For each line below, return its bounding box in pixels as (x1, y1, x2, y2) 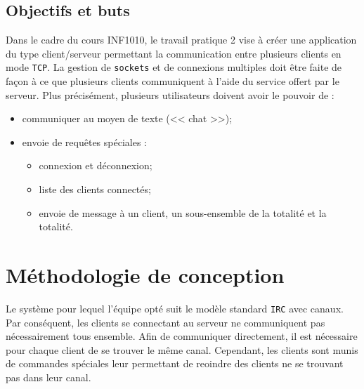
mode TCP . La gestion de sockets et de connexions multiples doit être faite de (6, 60, 342, 74)
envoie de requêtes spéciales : (22, 134, 147, 149)
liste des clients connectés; (39, 182, 151, 197)
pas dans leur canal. (6, 369, 91, 384)
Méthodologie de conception (6, 260, 285, 289)
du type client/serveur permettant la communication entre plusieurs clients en (6, 46, 342, 60)
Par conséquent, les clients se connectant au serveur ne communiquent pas (6, 315, 325, 329)
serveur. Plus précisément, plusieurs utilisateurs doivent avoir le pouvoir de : (6, 87, 334, 102)
